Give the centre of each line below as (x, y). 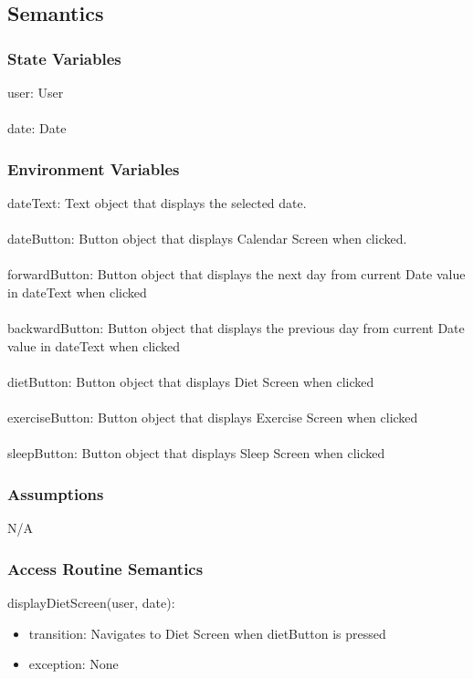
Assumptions (56, 493)
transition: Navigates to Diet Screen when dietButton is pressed (207, 633)
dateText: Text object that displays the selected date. (157, 203)
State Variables (64, 58)
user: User (36, 92)
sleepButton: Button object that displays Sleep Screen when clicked (196, 453)
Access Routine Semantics (105, 568)
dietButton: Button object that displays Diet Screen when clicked (191, 381)
